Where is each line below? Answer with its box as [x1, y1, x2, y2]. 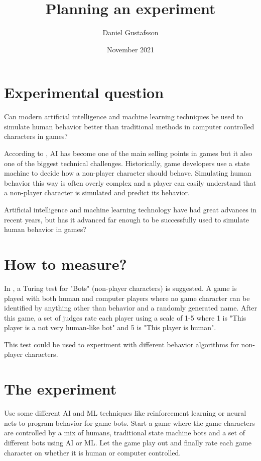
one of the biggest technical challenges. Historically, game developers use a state [4, 158, 250, 168]
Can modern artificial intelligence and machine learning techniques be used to [4, 111, 243, 122]
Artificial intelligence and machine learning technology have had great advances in [4, 204, 257, 214]
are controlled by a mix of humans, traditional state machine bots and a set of [4, 427, 245, 438]
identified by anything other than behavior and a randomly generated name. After [4, 302, 257, 313]
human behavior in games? [4, 224, 86, 235]
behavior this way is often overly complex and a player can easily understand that [4, 177, 256, 188]
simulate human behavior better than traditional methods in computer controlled [4, 121, 254, 131]
